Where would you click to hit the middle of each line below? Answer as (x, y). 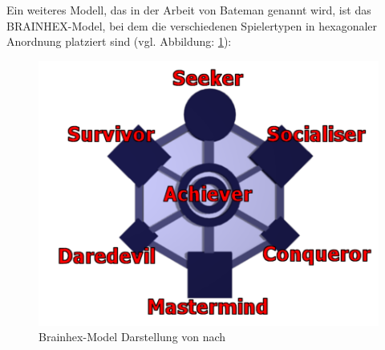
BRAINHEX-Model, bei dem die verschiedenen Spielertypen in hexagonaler (192, 25)
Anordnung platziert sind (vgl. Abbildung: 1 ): (119, 41)
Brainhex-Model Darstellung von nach (132, 337)
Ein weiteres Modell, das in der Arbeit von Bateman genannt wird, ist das (189, 10)
